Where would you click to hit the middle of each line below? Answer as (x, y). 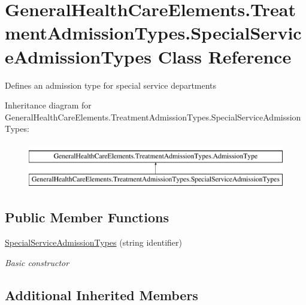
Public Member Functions (87, 217)
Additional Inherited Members (102, 295)
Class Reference (225, 56)
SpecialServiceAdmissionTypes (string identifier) (94, 242)
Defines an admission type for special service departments (111, 85)
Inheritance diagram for (48, 105)
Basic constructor (37, 262)
